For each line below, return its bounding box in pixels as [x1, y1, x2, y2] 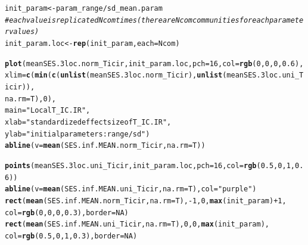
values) [9, 27, 39, 36]
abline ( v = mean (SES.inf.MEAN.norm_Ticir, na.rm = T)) [5, 141, 206, 150]
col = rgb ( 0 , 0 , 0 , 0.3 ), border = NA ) [5, 208, 129, 217]
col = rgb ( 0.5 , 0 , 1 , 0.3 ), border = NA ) [5, 231, 138, 240]
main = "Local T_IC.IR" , [5, 106, 91, 115]
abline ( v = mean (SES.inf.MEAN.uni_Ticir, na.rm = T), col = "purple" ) [5, 185, 257, 194]
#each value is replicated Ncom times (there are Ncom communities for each [5, 15, 269, 24]
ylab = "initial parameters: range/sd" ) [5, 129, 150, 138]
